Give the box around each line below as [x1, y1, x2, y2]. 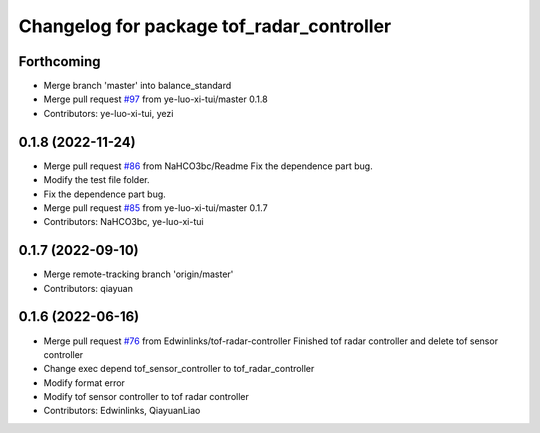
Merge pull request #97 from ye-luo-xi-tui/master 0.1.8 [43, 93, 269, 105]
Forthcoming [18, 53, 101, 70]
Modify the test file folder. [43, 174, 150, 186]
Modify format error [43, 376, 125, 389]
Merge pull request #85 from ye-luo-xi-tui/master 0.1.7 [43, 201, 269, 214]
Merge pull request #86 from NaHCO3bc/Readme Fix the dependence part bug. [43, 160, 374, 172]
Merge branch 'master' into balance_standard [43, 80, 232, 92]
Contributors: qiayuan [43, 282, 134, 294]
